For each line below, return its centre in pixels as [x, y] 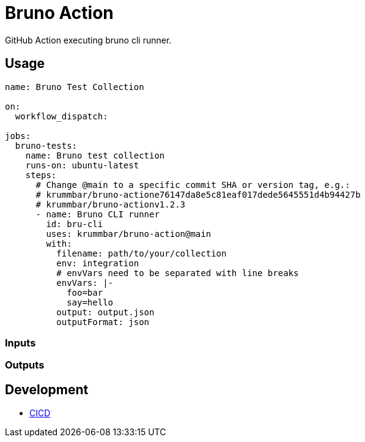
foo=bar [85, 292]
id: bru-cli [75, 224]
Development [47, 389]
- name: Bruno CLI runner [98, 214]
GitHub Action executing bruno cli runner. [88, 40]
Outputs [25, 365]
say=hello [90, 302]
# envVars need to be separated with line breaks [178, 273]
